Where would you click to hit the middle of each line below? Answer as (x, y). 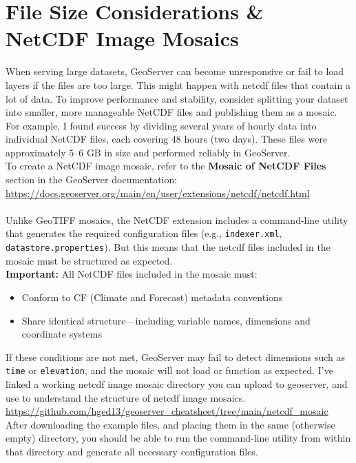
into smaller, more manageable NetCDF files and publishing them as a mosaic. (171, 112)
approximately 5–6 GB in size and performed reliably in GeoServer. (148, 152)
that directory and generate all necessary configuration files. (132, 451)
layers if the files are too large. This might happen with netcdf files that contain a (178, 84)
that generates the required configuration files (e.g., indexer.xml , (144, 233)
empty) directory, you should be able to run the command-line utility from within (178, 438)
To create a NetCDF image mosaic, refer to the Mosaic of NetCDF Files (166, 166)
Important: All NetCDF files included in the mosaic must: (132, 274)
